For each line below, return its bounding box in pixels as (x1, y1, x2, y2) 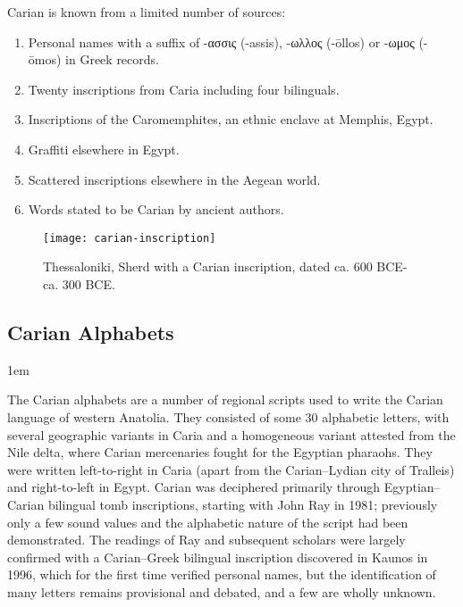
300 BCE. (62, 275, 115, 293)
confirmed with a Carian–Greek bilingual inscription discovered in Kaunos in (7, 547, 428, 566)
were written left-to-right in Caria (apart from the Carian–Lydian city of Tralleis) (7, 460, 455, 478)
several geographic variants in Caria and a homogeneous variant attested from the (7, 425, 456, 444)
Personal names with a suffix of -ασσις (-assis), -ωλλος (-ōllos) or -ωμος (28, 32, 415, 51)
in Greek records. (65, 50, 159, 69)
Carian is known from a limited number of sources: (7, 3, 286, 21)
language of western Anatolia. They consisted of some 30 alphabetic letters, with (7, 407, 450, 426)
